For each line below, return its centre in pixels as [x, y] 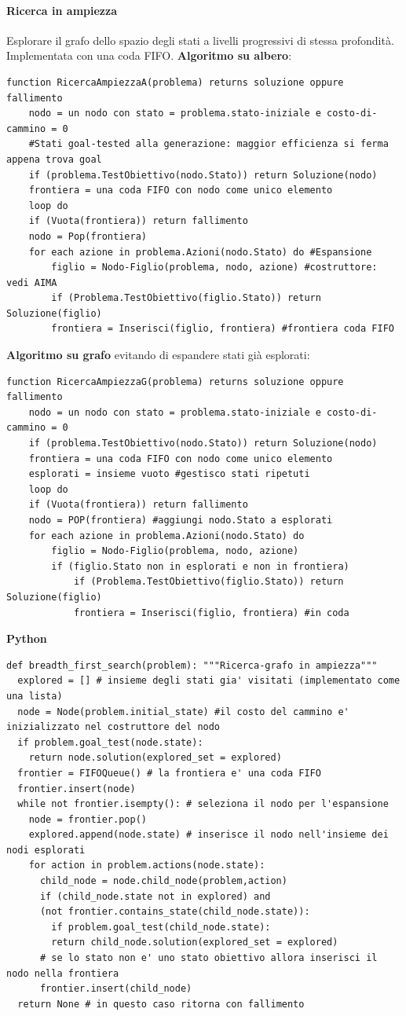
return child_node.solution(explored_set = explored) [195, 943]
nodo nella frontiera [63, 973]
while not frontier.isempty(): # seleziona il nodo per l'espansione [203, 804]
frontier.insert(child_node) [116, 989]
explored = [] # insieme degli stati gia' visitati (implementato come [209, 681]
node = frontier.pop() [88, 819]
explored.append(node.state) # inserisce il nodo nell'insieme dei [208, 835]
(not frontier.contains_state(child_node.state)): [175, 912]
